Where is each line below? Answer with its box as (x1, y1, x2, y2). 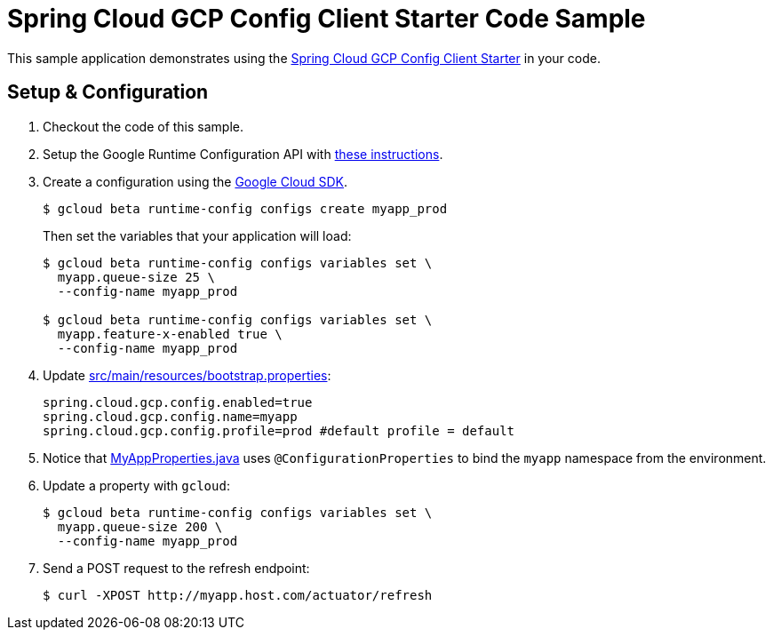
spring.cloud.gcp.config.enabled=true (43, 394, 313, 410)
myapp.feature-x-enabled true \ (57, 326, 283, 341)
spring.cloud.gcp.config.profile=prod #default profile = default (43, 423, 515, 438)
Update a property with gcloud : (43, 477, 230, 493)
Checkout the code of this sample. (43, 118, 244, 134)
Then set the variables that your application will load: (43, 227, 352, 243)
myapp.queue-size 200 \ (57, 519, 223, 534)
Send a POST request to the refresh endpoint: (43, 560, 310, 576)
